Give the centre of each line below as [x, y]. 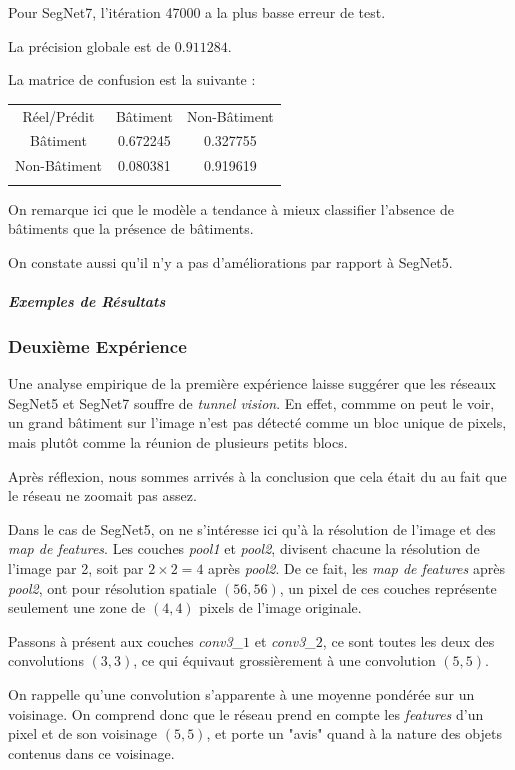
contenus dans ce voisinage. [91, 752]
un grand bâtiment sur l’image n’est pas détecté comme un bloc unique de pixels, [257, 422]
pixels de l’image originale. [280, 607]
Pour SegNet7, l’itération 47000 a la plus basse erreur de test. [197, 12]
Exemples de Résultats [87, 300]
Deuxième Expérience [97, 345]
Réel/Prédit [58, 115]
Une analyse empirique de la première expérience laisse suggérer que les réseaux [252, 383]
